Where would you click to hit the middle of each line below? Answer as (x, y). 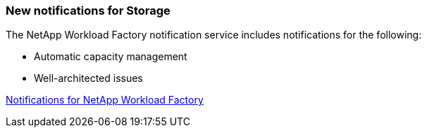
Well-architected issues (88, 78)
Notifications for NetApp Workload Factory (105, 100)
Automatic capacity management (111, 57)
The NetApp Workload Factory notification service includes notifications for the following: (214, 35)
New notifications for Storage (88, 10)
